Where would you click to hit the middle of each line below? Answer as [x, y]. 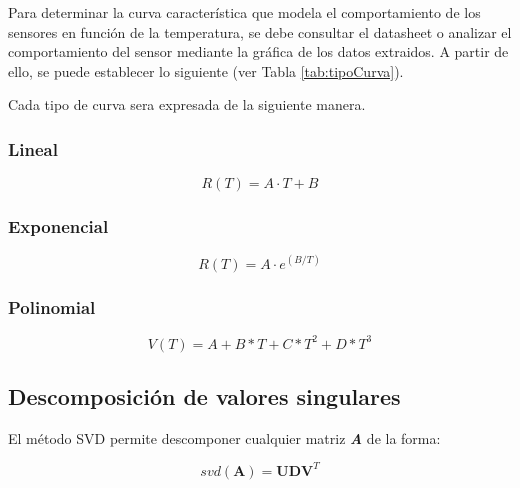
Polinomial [52, 306]
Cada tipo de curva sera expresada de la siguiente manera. [187, 104]
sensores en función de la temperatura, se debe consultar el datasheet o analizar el [260, 31]
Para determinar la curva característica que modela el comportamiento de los [244, 12]
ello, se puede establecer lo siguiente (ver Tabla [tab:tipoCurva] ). [206, 70]
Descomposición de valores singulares [204, 396]
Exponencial [58, 226]
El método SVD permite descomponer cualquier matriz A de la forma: [224, 437]
